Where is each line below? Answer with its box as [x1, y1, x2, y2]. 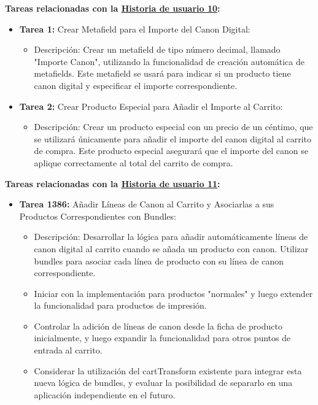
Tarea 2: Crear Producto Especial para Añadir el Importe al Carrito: [19, 99, 283, 112]
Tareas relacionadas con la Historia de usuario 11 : [5, 177, 220, 190]
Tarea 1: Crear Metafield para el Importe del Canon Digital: [19, 22, 250, 35]
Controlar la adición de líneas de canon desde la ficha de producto [34, 319, 282, 332]
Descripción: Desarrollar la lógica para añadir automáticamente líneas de [34, 230, 308, 243]
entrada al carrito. [34, 344, 103, 357]
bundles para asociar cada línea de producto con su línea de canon [34, 254, 284, 267]
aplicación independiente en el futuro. [34, 388, 176, 401]
